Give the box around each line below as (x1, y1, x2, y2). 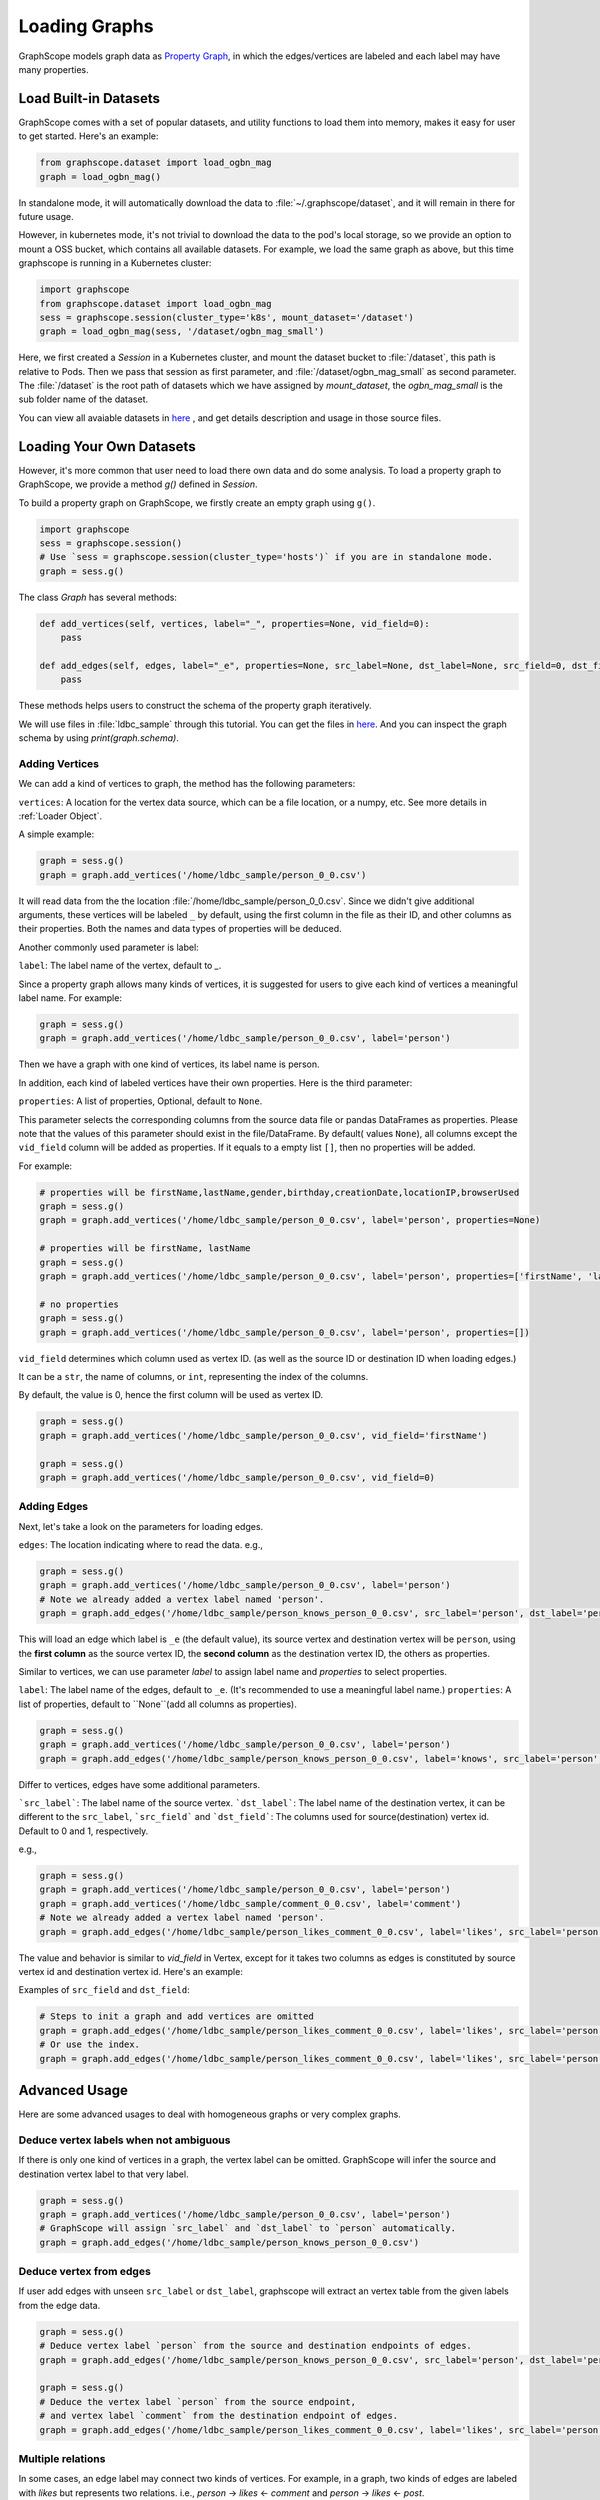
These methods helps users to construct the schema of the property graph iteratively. (18, 700, 372, 712)
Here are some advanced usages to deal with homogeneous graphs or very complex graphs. (18, 2108, 402, 2120)
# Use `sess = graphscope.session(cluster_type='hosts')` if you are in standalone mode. (39, 551, 494, 563)
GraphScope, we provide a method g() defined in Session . (18, 478, 258, 490)
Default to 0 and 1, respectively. (18, 1825, 149, 1837)
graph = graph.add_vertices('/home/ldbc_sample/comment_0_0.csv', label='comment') (39, 1898, 462, 1909)
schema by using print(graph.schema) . (18, 732, 179, 744)
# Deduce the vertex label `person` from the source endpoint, (39, 2396, 357, 2407)
